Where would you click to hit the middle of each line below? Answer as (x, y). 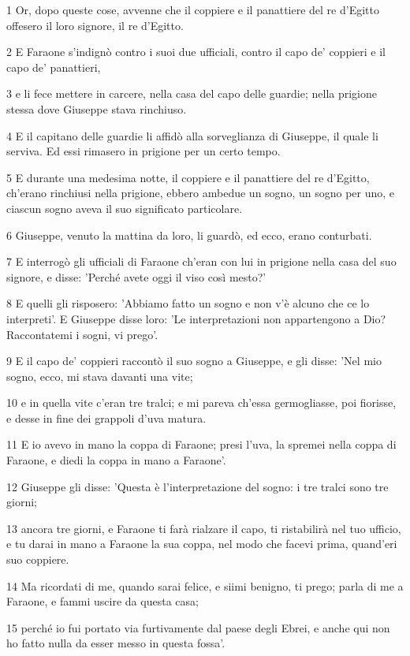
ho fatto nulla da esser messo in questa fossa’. (116, 643)
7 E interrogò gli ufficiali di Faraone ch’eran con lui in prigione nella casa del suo (201, 261)
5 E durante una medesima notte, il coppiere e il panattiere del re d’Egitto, (188, 177)
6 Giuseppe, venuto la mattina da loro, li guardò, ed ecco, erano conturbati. (189, 235)
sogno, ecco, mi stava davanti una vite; (100, 376)
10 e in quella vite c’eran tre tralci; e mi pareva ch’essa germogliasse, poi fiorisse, (201, 403)
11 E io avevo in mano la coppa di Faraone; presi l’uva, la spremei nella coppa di (201, 444)
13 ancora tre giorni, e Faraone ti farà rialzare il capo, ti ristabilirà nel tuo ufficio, (204, 528)
